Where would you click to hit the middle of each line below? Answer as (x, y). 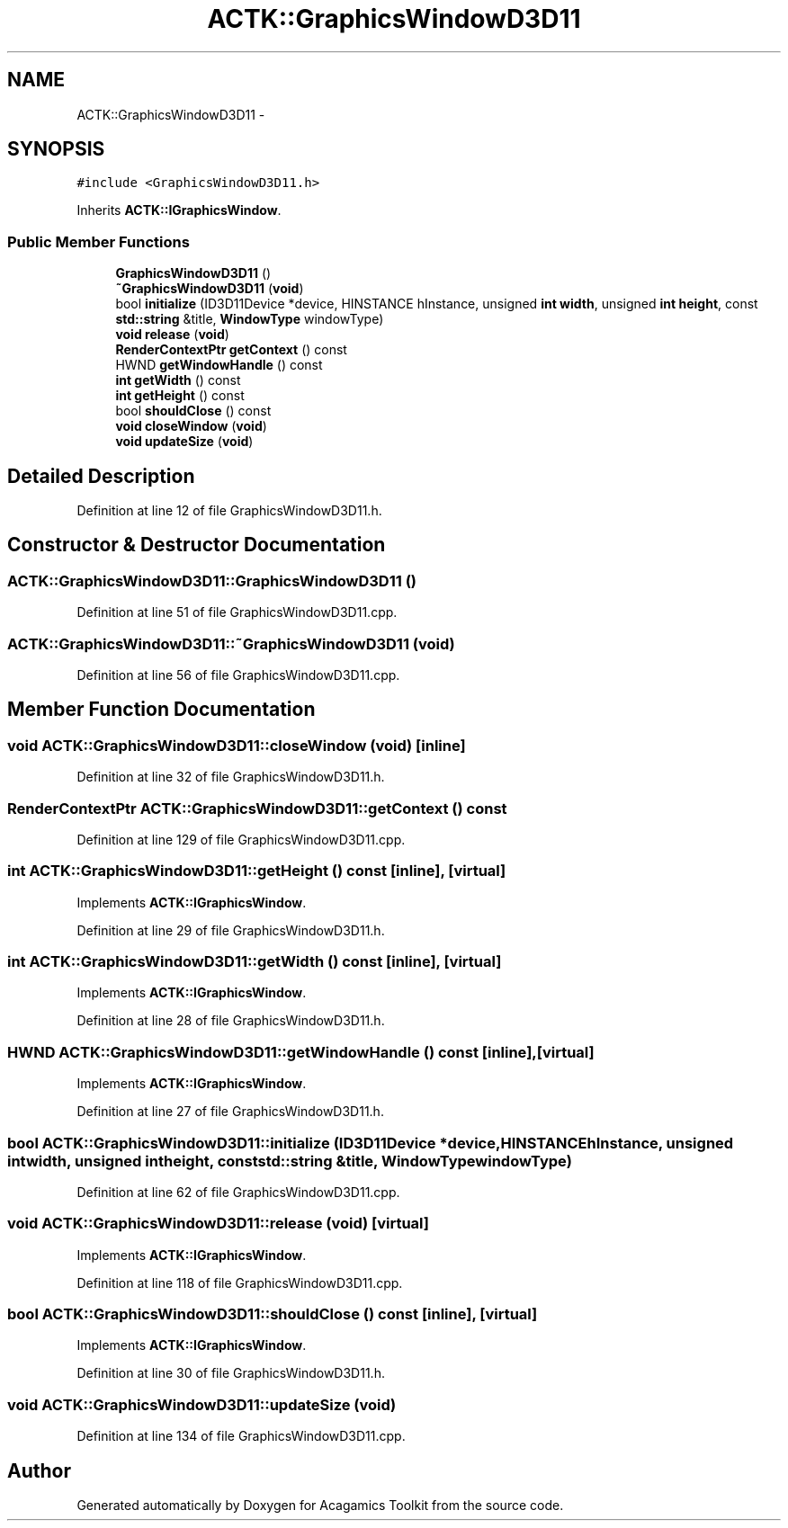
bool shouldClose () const (193, 411)
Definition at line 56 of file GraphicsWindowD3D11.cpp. (238, 675)
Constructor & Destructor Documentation (197, 545)
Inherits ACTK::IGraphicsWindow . (179, 210)
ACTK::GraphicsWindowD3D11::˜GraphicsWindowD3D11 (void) (231, 643)
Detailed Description (101, 476)
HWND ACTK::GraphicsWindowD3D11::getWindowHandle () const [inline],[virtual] (301, 1052)
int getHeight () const (180, 396)
